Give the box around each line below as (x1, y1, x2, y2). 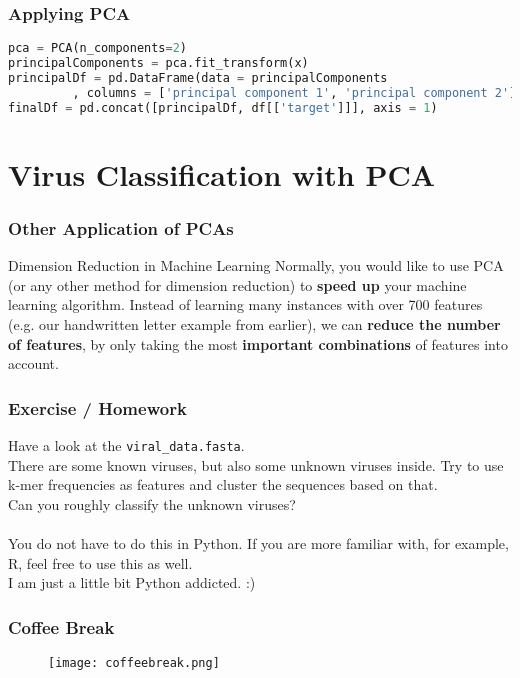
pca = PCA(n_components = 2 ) (8, 41, 188, 56)
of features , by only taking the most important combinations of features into (8, 333, 508, 354)
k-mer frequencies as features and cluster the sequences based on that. (8, 474, 438, 495)
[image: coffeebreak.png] (48, 656, 220, 670)
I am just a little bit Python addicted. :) (8, 572, 256, 593)
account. (8, 353, 59, 374)
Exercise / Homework (8, 395, 187, 420)
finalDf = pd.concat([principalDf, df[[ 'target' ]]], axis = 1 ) (8, 100, 438, 115)
